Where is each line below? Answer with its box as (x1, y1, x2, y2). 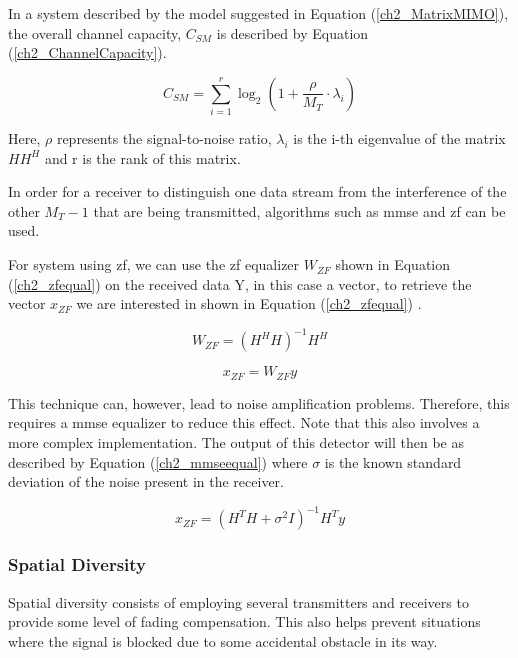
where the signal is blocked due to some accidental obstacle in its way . (8, 630, 438, 651)
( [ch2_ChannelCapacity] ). (8, 42, 167, 63)
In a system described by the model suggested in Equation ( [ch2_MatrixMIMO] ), (8, 3, 509, 23)
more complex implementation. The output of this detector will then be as (8, 432, 464, 452)
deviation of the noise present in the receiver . (8, 471, 284, 492)
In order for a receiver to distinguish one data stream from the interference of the (8, 181, 507, 202)
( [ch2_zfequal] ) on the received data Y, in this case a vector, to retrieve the (8, 273, 472, 294)
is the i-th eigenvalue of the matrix (293, 128, 506, 149)
